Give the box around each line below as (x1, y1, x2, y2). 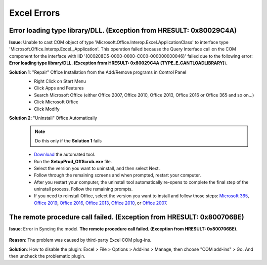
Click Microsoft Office (34, 99, 79, 105)
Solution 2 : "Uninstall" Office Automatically (9, 115, 97, 121)
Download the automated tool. (34, 151, 96, 158)
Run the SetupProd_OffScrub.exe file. (34, 158, 112, 164)
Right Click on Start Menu (34, 78, 86, 84)
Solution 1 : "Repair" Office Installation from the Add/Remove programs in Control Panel (9, 69, 186, 75)
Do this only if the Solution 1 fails (35, 137, 102, 143)
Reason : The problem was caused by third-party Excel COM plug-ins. (9, 237, 152, 243)
